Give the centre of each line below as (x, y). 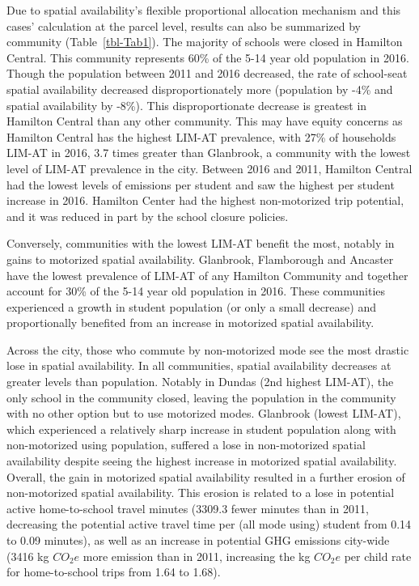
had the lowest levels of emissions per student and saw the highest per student (201, 184)
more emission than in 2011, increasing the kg (197, 556)
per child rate (378, 556)
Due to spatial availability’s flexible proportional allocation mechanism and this (204, 10)
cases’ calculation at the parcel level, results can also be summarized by (184, 25)
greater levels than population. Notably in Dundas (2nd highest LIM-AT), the (200, 382)
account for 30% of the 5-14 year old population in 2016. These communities (196, 291)
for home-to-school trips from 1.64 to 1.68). (114, 572)
